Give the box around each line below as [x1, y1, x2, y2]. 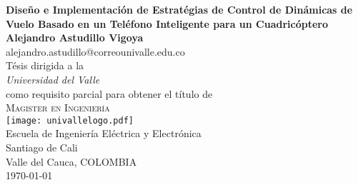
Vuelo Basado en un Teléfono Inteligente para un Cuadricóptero [6, 16, 329, 31]
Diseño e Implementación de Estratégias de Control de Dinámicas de [6, 2, 353, 16]
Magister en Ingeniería [6, 100, 110, 115]
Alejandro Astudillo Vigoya [6, 30, 144, 45]
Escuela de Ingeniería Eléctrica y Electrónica [6, 126, 202, 141]
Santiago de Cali [6, 140, 78, 154]
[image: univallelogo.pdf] [6, 115, 134, 126]
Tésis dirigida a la [6, 58, 84, 73]
